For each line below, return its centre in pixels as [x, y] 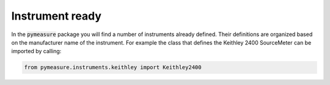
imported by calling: [36, 51]
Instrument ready [57, 16]
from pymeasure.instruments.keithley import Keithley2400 [113, 68]
